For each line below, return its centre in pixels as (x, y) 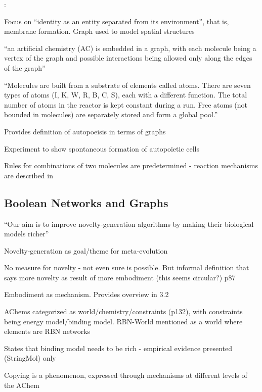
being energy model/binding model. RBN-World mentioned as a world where (123, 321)
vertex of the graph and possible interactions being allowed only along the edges (128, 58)
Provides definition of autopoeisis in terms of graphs (85, 131)
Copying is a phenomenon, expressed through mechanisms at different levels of (126, 375)
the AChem (22, 385)
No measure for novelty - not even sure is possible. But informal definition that (127, 267)
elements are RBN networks (47, 331)
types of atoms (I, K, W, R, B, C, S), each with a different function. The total (126, 95)
